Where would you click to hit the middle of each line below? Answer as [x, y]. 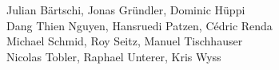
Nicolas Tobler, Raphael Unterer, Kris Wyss [114, 56]
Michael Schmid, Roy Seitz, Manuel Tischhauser [125, 41]
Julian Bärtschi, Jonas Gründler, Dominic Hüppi [126, 10]
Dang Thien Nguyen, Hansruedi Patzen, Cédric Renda [139, 25]
